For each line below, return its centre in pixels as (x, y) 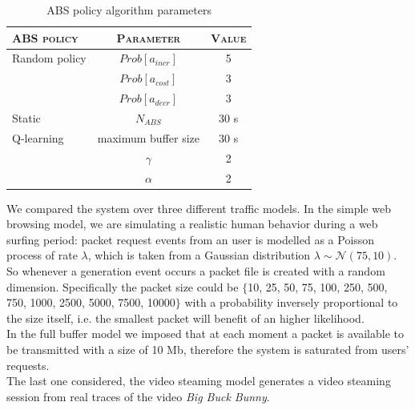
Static (26, 117)
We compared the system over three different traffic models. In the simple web (199, 208)
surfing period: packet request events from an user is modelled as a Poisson (191, 239)
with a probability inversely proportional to (291, 302)
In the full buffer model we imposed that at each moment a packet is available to (205, 334)
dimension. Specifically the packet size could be (123, 286)
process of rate (42, 255)
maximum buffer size (149, 137)
